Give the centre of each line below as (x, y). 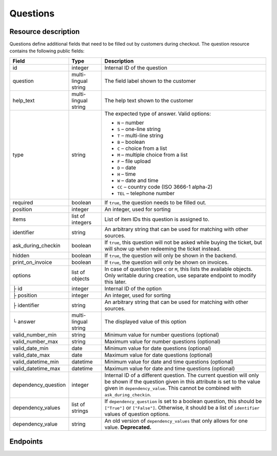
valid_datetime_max (36, 368)
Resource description (45, 32)
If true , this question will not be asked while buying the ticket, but (183, 242)
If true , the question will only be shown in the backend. (171, 255)
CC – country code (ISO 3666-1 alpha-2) (165, 186)
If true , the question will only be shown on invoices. (167, 262)
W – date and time (138, 180)
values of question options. (137, 414)
